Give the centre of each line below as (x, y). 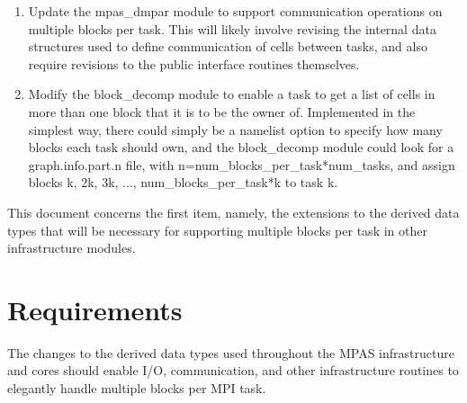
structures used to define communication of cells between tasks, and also (228, 46)
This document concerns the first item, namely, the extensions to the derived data (233, 212)
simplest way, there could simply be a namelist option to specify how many (235, 129)
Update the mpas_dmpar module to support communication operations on (235, 11)
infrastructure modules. (72, 248)
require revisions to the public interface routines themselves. (194, 63)
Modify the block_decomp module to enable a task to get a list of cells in (232, 94)
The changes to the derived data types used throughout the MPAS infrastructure (231, 352)
